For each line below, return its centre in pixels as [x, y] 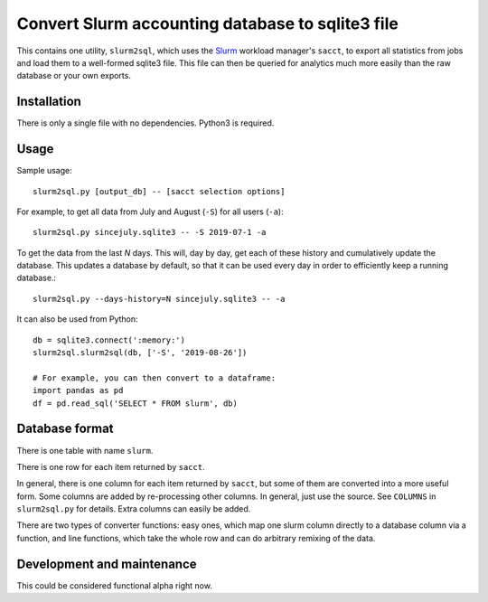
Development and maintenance [107, 564]
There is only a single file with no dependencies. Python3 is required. [145, 123]
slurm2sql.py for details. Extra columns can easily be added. [134, 509]
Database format [65, 429]
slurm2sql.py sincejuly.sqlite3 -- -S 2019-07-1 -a [150, 232]
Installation [49, 102]
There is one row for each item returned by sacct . [111, 466]
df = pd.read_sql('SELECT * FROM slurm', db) [136, 403]
